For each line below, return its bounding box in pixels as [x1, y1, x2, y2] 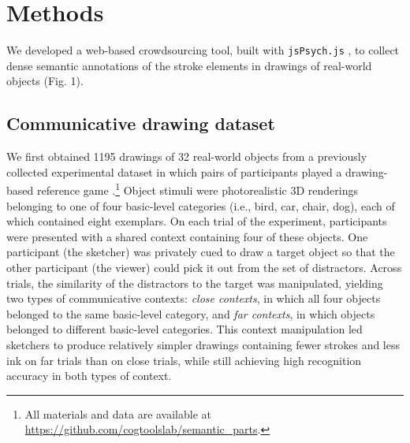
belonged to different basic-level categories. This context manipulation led [6, 321, 363, 337]
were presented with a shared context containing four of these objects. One [6, 228, 368, 244]
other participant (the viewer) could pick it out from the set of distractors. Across [6, 259, 402, 275]
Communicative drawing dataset [6, 111, 275, 136]
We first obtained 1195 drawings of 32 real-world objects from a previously [6, 148, 367, 165]
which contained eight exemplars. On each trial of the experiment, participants [6, 213, 387, 229]
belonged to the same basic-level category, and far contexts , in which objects [6, 305, 375, 322]
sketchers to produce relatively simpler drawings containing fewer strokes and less [6, 336, 401, 352]
